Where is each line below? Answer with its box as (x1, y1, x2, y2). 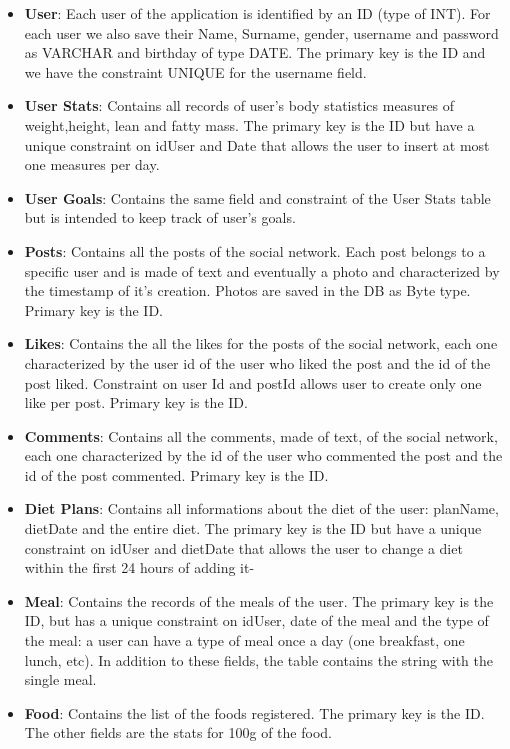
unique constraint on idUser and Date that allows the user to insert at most (24, 134, 490, 155)
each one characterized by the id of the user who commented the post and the (24, 445, 503, 466)
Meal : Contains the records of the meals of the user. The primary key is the (24, 590, 494, 611)
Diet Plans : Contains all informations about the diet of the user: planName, (24, 498, 499, 519)
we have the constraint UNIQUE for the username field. (24, 61, 367, 82)
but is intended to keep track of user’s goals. (24, 207, 296, 228)
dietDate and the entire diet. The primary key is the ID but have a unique (24, 518, 482, 539)
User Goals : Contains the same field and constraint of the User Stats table (24, 187, 491, 208)
